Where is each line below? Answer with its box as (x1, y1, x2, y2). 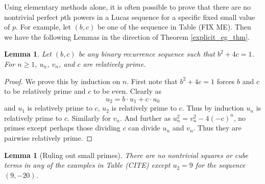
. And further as (120, 112, 171, 123)
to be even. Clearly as (93, 86, 162, 96)
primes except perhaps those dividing (4, 122, 121, 133)
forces (216, 75, 235, 86)
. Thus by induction (182, 102, 244, 113)
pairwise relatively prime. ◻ (4, 132, 93, 143)
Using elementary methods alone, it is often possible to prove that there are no (4, 2, 251, 12)
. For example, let (16, 21, 71, 32)
